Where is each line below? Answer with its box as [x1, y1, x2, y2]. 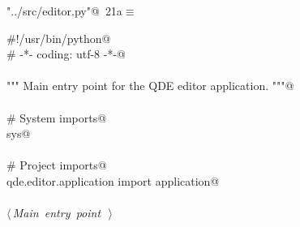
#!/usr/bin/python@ [6, 29, 111, 46]
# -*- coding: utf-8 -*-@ [6, 45, 126, 62]
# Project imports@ [6, 156, 107, 173]
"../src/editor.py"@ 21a [6, 2, 122, 19]
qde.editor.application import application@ [6, 172, 220, 189]
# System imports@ [6, 109, 107, 126]
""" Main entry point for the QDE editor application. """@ [6, 77, 294, 94]
